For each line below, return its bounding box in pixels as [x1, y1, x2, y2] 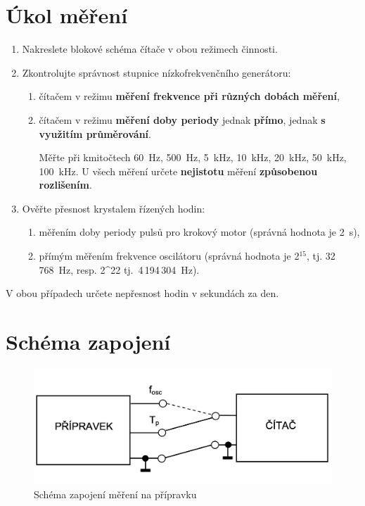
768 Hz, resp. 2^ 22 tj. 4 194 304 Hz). [39, 262, 200, 277]
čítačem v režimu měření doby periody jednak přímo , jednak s [39, 112, 326, 127]
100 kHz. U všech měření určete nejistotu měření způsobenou [39, 163, 318, 178]
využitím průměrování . [39, 126, 151, 141]
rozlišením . [39, 177, 92, 192]
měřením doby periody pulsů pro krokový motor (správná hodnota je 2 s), [39, 224, 360, 239]
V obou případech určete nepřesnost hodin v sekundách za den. [6, 286, 279, 301]
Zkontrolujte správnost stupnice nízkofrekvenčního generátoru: [22, 65, 291, 80]
